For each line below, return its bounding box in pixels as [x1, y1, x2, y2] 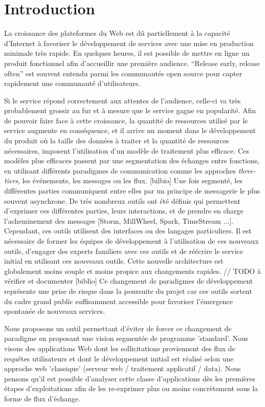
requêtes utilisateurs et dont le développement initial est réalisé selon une [4, 353, 234, 363]
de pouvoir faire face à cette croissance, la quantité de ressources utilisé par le [4, 115, 248, 125]
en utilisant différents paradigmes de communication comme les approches [4, 165, 236, 176]
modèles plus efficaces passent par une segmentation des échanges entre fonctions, [4, 155, 260, 166]
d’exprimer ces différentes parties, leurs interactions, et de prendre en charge [4, 205, 244, 216]
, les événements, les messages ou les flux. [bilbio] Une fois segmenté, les [18, 175, 242, 186]
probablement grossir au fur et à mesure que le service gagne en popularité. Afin [4, 105, 256, 116]
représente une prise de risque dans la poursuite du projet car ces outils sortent [4, 285, 252, 296]
